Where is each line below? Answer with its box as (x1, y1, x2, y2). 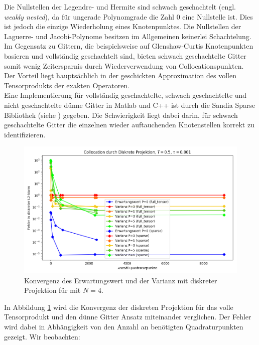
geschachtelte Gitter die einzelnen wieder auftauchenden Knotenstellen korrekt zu (4, 119, 254, 130)
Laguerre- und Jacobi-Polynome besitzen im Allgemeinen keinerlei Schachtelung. (4, 31, 251, 41)
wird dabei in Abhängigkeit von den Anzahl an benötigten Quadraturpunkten (4, 321, 243, 331)
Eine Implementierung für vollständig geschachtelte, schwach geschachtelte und (4, 90, 247, 100)
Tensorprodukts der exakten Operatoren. (4, 80, 130, 90)
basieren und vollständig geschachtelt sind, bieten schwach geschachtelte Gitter (4, 50, 246, 61)
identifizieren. (4, 129, 46, 139)
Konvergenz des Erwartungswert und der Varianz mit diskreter (24, 275, 217, 285)
